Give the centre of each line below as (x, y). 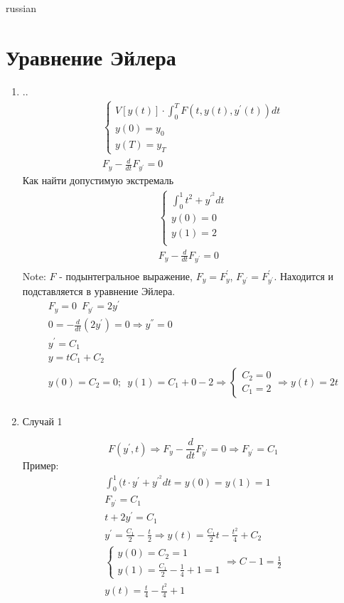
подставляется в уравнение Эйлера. (99, 290)
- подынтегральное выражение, (126, 276)
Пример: (41, 465)
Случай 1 (42, 421)
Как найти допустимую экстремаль (98, 180)
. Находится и (304, 276)
